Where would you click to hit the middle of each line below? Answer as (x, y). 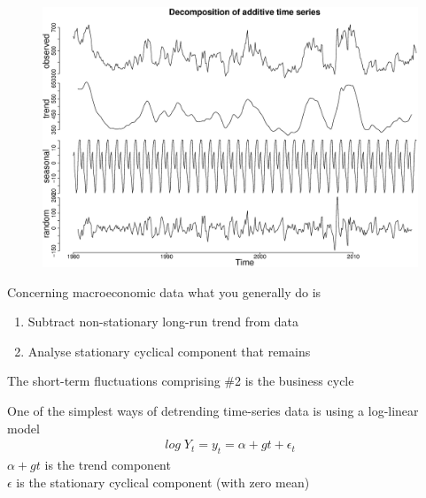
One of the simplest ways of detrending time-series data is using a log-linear (213, 410)
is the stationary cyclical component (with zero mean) (163, 482)
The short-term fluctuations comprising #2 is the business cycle (181, 381)
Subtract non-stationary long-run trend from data (163, 322)
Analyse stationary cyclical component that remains (169, 351)
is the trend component (108, 464)
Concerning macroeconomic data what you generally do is (164, 291)
